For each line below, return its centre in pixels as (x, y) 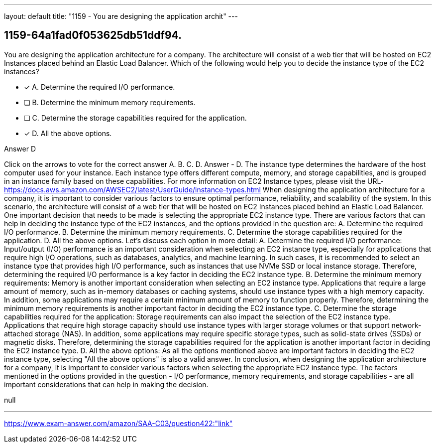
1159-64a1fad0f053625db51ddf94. (93, 35)
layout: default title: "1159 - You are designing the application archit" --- (121, 16)
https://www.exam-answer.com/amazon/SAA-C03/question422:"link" (118, 423)
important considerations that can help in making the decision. (106, 384)
